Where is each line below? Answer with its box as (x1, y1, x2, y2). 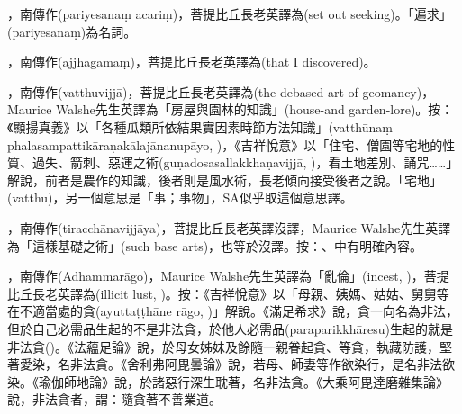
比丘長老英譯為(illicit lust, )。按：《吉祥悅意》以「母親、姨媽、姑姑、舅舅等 (7, 283, 449, 302)
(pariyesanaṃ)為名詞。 (7, 22, 137, 40)
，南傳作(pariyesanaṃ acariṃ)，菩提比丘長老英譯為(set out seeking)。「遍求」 (7, 4, 452, 22)
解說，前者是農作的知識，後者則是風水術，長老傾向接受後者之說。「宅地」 (7, 170, 442, 189)
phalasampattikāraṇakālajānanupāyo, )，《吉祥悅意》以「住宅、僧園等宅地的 (7, 135, 443, 154)
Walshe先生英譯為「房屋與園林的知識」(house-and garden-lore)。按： (56, 100, 454, 119)
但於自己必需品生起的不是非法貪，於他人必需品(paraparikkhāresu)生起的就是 (7, 319, 453, 337)
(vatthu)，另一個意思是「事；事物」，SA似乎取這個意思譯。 (7, 188, 353, 207)
